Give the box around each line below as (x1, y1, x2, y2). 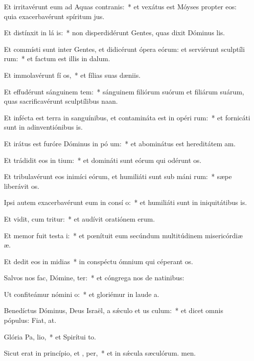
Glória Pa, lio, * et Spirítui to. (4, 331, 96, 341)
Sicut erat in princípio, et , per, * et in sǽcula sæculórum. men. (4, 348, 196, 358)
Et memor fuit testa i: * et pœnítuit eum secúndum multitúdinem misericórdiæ (4, 230, 243, 240)
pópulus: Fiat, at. (4, 315, 56, 325)
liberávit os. (4, 180, 40, 191)
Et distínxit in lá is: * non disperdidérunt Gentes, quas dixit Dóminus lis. (4, 27, 225, 38)
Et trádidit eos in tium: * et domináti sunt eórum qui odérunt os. (4, 155, 202, 165)
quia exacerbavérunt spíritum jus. (4, 11, 105, 21)
